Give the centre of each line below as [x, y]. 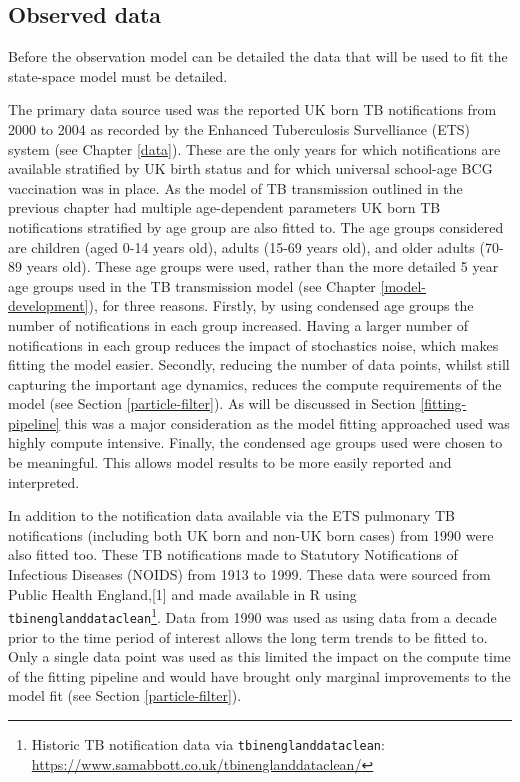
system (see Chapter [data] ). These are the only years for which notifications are [254, 148]
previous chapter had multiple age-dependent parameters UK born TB [224, 207]
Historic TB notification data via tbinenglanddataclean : [208, 743]
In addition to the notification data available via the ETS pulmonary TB [231, 515]
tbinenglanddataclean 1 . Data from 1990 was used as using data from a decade [252, 615]
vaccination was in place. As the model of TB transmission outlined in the [235, 187]
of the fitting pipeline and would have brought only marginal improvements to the [259, 675]
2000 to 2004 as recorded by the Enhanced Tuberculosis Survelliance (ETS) [239, 128]
